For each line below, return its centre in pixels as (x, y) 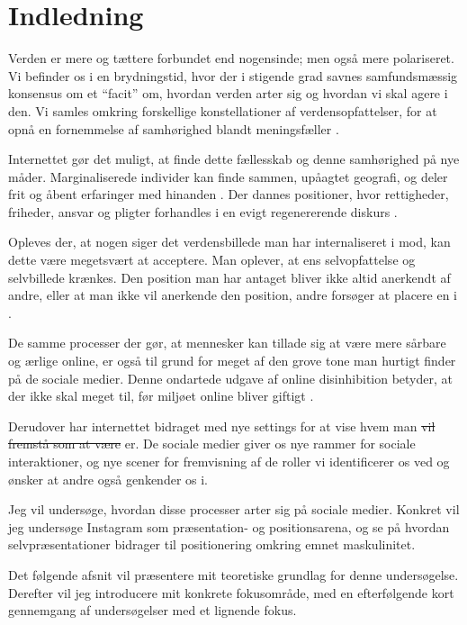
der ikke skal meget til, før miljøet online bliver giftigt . (161, 396)
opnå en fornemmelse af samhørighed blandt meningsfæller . (174, 128)
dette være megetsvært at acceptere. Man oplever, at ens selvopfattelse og (212, 260)
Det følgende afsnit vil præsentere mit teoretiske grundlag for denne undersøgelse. (233, 574)
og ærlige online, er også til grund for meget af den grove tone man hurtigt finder (232, 361)
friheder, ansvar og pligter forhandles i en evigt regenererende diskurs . (203, 211)
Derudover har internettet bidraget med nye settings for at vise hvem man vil (222, 426)
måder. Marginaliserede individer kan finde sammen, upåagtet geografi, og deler (228, 176)
